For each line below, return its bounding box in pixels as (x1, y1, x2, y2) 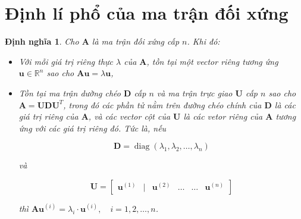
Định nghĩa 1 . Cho (5, 35, 79, 48)
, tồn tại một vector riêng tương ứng (146, 55, 278, 67)
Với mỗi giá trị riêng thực (18, 55, 113, 67)
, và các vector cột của (88, 110, 171, 123)
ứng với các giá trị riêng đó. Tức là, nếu (18, 121, 167, 134)
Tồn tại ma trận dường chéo (18, 86, 121, 99)
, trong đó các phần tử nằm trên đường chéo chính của (63, 98, 262, 111)
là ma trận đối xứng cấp (92, 35, 180, 48)
